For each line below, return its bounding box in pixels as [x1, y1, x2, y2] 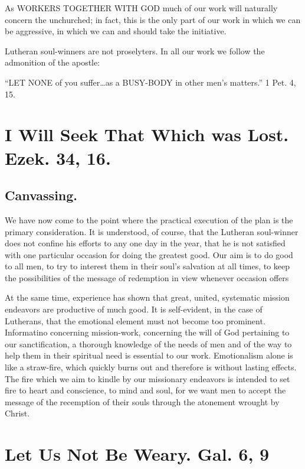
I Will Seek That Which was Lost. [5, 122, 289, 146]
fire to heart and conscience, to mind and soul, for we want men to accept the [5, 384, 286, 396]
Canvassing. [5, 186, 78, 204]
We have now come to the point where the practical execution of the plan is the [5, 213, 293, 226]
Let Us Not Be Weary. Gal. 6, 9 [5, 442, 270, 466]
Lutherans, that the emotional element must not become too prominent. [5, 314, 265, 327]
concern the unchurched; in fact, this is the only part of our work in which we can [5, 13, 301, 25]
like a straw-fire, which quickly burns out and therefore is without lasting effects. [5, 361, 297, 373]
